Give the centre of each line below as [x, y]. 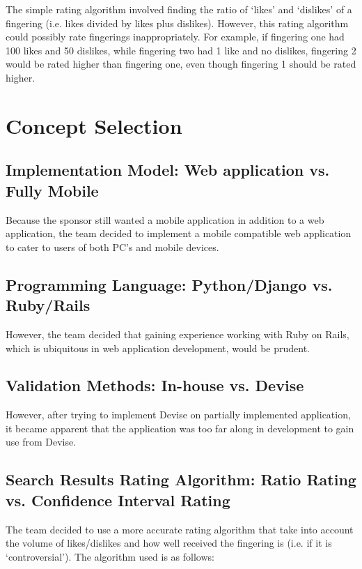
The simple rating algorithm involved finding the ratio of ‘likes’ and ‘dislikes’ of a [179, 9]
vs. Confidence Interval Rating [118, 500]
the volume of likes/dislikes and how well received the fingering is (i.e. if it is [169, 543]
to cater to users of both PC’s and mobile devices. [112, 246]
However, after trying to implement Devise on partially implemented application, [178, 415]
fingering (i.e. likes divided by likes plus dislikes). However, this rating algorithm [177, 23]
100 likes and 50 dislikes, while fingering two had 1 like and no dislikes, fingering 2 [181, 50]
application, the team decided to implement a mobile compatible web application [179, 233]
